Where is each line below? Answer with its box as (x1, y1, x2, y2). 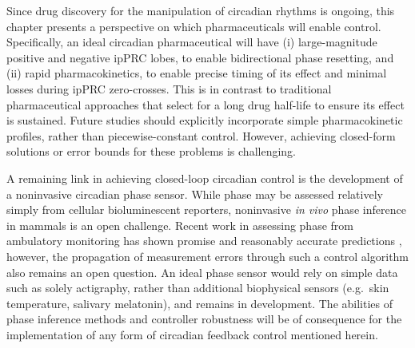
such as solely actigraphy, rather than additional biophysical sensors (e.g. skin (6, 279, 389, 296)
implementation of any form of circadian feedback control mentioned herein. (6, 326, 378, 342)
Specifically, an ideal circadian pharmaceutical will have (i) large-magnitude (6, 34, 377, 50)
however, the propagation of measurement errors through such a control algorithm (6, 247, 409, 264)
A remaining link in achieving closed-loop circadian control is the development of (6, 169, 403, 186)
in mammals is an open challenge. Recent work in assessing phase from (6, 216, 353, 233)
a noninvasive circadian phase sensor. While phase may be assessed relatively (6, 185, 383, 202)
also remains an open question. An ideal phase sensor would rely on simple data (6, 263, 398, 280)
